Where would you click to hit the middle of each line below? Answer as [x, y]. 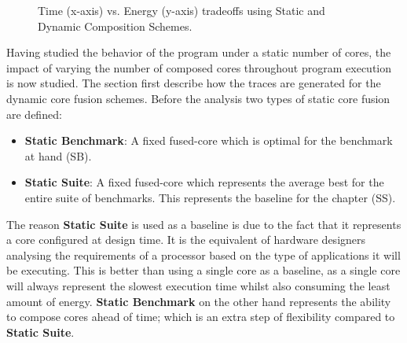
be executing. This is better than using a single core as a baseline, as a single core [203, 270]
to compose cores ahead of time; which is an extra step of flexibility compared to [201, 317]
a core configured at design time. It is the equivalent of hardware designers [186, 240]
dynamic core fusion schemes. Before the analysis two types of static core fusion [198, 98]
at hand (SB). [58, 155]
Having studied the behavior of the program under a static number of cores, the [199, 52]
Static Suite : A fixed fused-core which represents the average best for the [204, 182]
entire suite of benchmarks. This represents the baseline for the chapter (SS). [210, 197]
